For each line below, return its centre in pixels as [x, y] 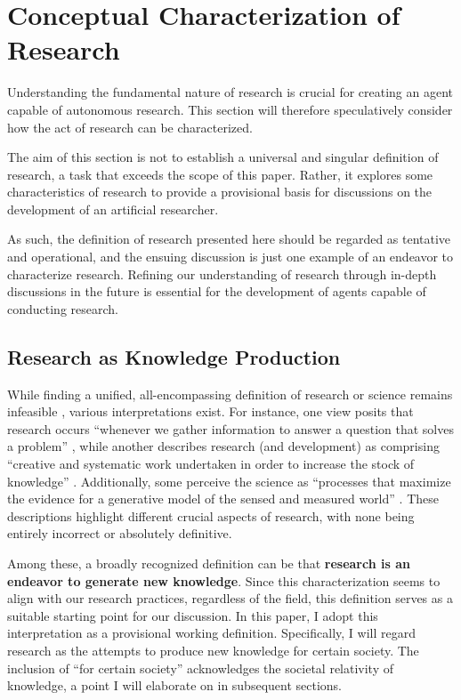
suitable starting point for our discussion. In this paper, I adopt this [193, 615]
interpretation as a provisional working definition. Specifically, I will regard [211, 633]
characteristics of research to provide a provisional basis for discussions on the [220, 192]
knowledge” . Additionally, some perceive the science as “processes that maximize [229, 481]
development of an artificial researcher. [113, 209]
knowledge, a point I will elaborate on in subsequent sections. [175, 685]
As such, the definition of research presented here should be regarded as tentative [229, 239]
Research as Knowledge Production [174, 356]
